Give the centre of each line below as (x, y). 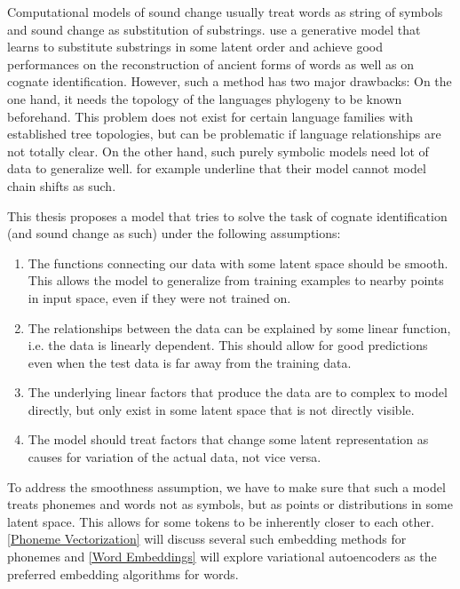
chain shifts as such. (62, 185)
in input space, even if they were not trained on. (159, 297)
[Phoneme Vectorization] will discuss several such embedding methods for (207, 539)
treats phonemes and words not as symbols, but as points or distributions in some (230, 504)
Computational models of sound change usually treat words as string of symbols (225, 12)
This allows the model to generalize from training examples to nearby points (236, 280)
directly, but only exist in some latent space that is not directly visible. (221, 409)
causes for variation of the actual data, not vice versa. (174, 457)
